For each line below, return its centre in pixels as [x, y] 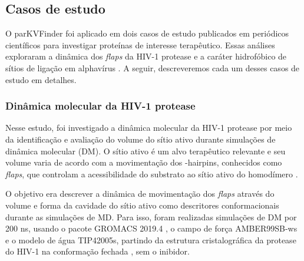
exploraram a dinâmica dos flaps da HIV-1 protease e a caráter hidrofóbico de [146, 56]
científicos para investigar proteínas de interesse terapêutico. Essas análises [140, 44]
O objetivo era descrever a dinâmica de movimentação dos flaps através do [140, 194]
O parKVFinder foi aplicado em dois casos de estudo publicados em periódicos [147, 33]
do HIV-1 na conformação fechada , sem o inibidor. [98, 251]
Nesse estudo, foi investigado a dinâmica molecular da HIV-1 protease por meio [149, 128]
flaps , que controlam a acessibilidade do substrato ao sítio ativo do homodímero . [152, 174]
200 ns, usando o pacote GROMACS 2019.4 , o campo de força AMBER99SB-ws [151, 228]
